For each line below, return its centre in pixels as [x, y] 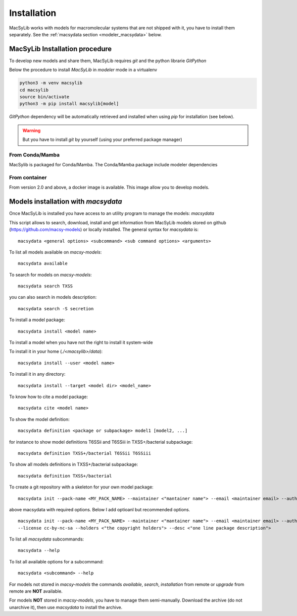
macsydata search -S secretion [56, 308]
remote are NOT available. [36, 591]
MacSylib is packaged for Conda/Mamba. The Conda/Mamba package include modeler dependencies [113, 165]
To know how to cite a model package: [49, 397]
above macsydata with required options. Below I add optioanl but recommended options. [100, 509]
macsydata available [43, 264]
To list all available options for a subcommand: [56, 561]
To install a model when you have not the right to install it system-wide [81, 342]
